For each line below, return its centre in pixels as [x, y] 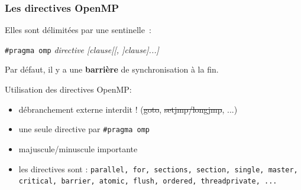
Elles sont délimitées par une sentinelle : [78, 30]
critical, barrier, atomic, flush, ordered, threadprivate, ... [148, 181]
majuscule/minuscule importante [78, 148]
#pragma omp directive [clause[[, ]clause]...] [82, 49]
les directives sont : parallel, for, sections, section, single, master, [158, 168]
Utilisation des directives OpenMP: [68, 89]
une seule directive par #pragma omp [84, 129]
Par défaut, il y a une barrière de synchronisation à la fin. [112, 69]
